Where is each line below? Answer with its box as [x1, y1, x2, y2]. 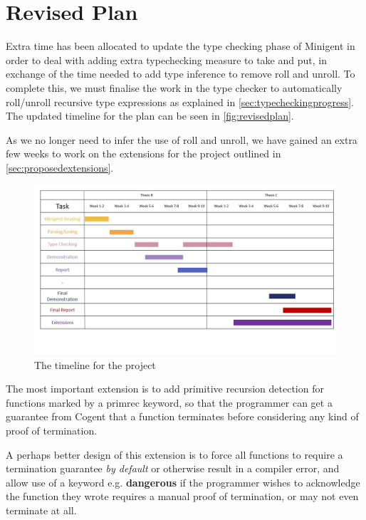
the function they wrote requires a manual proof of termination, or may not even [6, 489, 359, 504]
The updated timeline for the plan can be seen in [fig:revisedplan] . [6, 108, 294, 123]
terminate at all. [6, 502, 77, 517]
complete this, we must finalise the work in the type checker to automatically [6, 80, 343, 95]
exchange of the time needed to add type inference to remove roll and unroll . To [6, 66, 355, 81]
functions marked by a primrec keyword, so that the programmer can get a [6, 395, 333, 410]
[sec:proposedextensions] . [6, 160, 114, 175]
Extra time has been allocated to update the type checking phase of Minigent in [6, 38, 355, 53]
